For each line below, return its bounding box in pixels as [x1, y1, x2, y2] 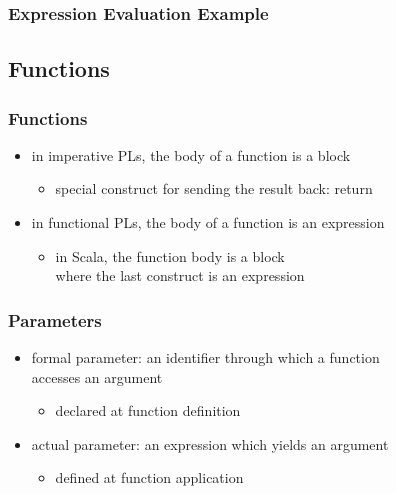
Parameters [8, 307, 102, 332]
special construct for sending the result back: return [55, 178, 373, 199]
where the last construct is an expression [55, 265, 305, 286]
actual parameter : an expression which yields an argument [31, 433, 389, 454]
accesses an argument [31, 366, 163, 387]
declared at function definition [55, 400, 241, 421]
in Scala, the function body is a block [55, 245, 285, 266]
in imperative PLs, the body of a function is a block [31, 144, 351, 165]
